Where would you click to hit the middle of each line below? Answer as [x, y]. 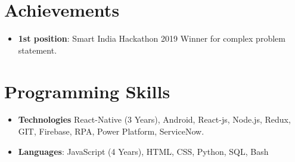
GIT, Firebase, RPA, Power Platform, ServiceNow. [111, 131]
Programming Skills [87, 91]
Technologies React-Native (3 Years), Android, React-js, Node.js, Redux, [154, 119]
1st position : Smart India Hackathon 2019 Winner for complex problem [152, 38]
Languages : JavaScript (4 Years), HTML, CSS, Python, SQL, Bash [143, 151]
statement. [38, 50]
